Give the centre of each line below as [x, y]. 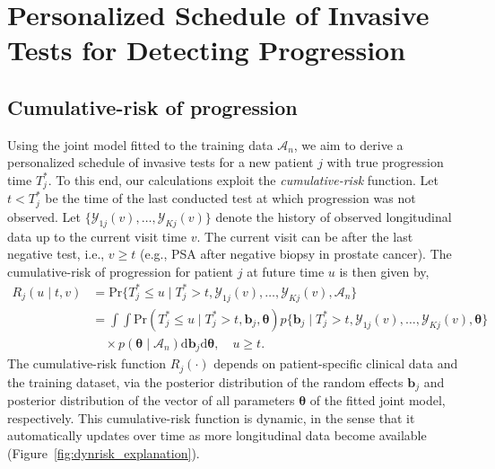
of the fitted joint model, [378, 400]
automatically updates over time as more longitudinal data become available [217, 435]
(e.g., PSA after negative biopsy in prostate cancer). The [296, 254]
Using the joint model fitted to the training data [140, 144]
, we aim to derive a [348, 144]
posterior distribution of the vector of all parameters [151, 400]
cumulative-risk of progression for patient [121, 271]
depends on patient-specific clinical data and [336, 363]
